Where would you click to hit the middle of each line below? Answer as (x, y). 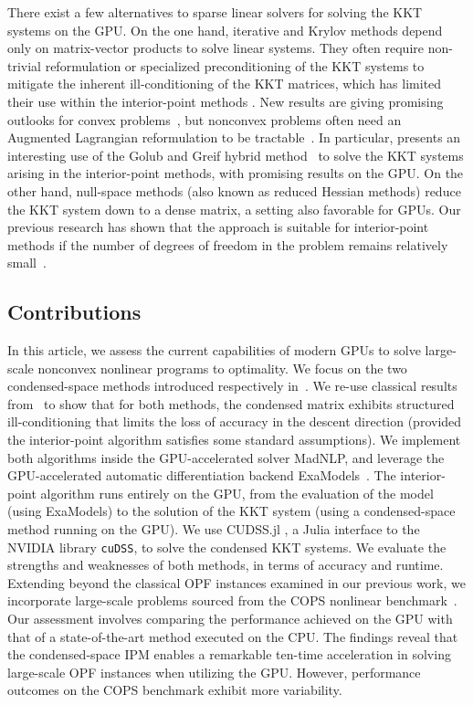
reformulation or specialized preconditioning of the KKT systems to (235, 65)
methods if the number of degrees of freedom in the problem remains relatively (228, 244)
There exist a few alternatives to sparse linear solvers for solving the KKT (215, 12)
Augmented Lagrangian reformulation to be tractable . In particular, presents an (234, 137)
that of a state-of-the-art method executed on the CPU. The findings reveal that (233, 636)
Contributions (74, 312)
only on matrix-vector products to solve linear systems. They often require (215, 48)
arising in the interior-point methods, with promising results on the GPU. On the (236, 173)
